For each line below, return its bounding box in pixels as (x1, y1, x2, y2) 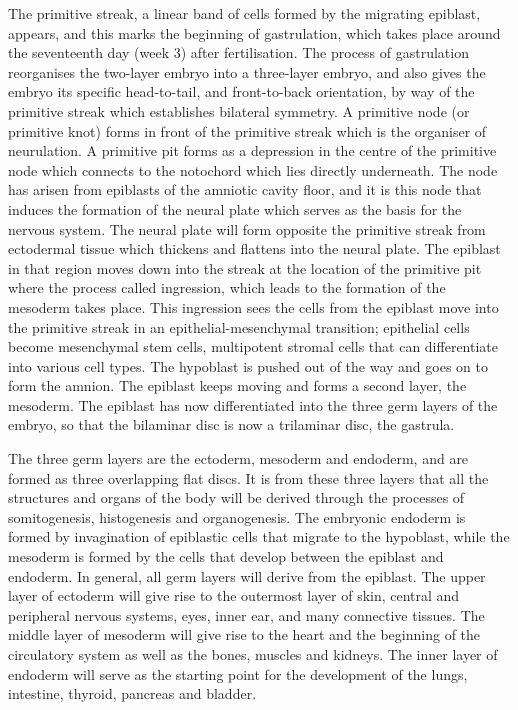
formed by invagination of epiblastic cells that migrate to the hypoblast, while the (8, 526, 510, 547)
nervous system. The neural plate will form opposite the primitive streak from (8, 218, 486, 239)
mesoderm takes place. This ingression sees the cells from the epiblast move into (8, 296, 499, 317)
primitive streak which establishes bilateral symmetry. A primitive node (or (8, 100, 470, 121)
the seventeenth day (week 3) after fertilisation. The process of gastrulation (8, 42, 469, 63)
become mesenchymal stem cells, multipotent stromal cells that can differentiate (8, 336, 498, 357)
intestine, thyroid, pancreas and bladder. (8, 683, 257, 704)
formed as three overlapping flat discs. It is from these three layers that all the (8, 467, 489, 488)
